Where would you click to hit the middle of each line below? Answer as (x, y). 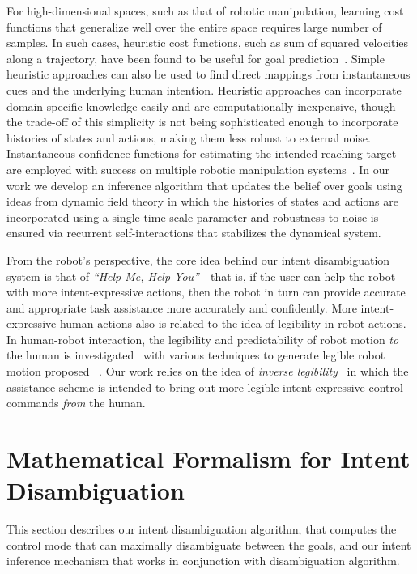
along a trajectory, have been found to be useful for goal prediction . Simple (196, 58)
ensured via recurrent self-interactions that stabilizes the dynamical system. (194, 233)
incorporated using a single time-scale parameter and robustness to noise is (193, 217)
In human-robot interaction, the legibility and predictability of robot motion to (203, 339)
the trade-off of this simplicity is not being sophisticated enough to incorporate (202, 122)
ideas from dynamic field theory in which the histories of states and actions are (202, 201)
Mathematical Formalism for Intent (208, 459)
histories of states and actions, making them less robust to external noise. (189, 137)
